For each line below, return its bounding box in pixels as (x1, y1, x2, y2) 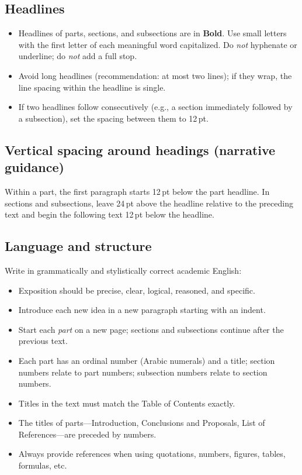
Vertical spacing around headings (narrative (5, 140, 276, 159)
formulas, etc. (18, 459, 67, 471)
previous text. (18, 335, 68, 347)
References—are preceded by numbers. (18, 428, 157, 440)
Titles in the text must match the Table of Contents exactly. (18, 397, 235, 409)
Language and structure (5, 237, 152, 255)
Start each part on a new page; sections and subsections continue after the (18, 323, 284, 335)
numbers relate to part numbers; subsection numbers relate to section (18, 366, 268, 378)
